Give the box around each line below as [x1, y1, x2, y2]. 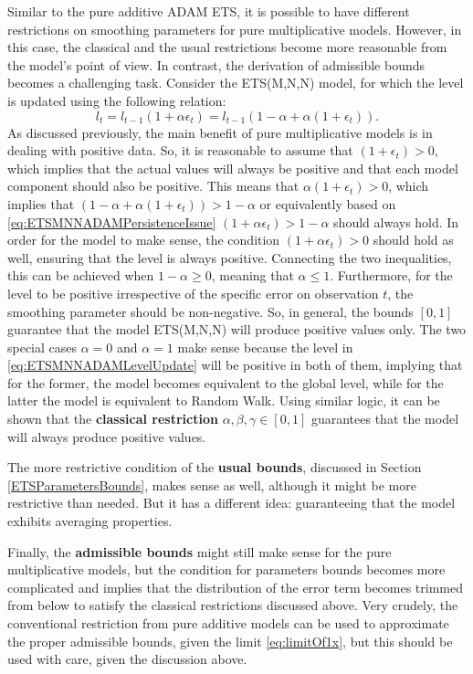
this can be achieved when [7, 266, 154, 285]
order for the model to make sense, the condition [7, 230, 280, 249]
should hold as [373, 230, 454, 249]
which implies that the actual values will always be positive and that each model [7, 158, 458, 177]
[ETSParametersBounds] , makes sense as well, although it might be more [7, 475, 416, 494]
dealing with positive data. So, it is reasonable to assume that [7, 141, 353, 160]
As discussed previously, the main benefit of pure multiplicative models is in [7, 122, 433, 142]
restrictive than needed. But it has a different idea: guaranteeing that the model [7, 493, 456, 512]
